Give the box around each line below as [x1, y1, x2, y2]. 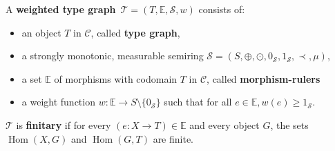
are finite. [153, 131, 194, 145]
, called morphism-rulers [207, 71, 320, 85]
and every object [189, 117, 260, 132]
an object [21, 25, 61, 39]
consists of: [198, 2, 245, 16]
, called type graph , [90, 25, 180, 39]
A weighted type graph [6, 2, 116, 16]
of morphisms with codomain [54, 71, 178, 85]
